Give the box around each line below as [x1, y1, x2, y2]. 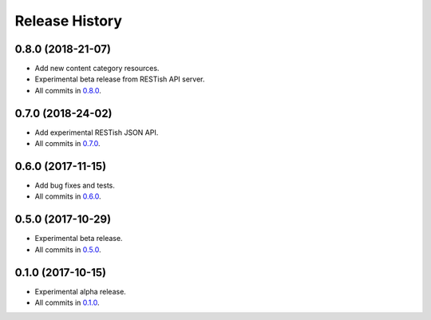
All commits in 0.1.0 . [34, 298, 100, 307]
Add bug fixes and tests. [34, 180, 116, 191]
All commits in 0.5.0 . [34, 244, 101, 255]
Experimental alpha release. [34, 286, 127, 296]
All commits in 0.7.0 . [34, 139, 101, 148]
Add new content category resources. [34, 64, 160, 73]
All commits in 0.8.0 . [34, 85, 101, 95]
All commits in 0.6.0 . [34, 192, 101, 201]
